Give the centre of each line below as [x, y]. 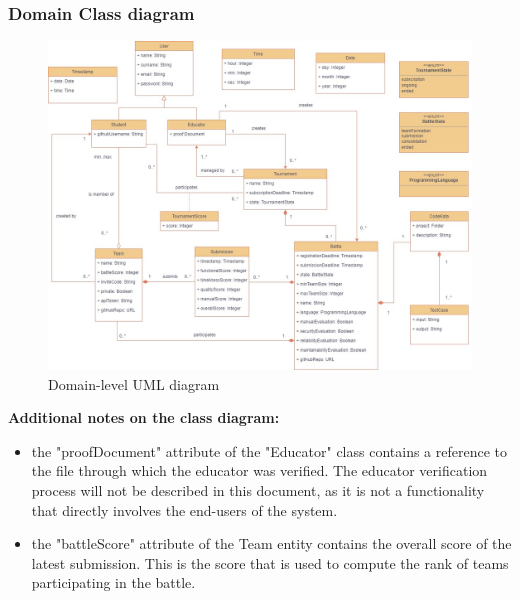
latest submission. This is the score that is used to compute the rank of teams [270, 562]
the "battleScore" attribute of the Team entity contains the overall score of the [271, 543]
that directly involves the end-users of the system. [184, 509]
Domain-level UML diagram [134, 383]
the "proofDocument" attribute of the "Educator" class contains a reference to [269, 450]
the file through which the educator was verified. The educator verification [259, 470]
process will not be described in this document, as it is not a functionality [258, 489]
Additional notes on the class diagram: [144, 417]
